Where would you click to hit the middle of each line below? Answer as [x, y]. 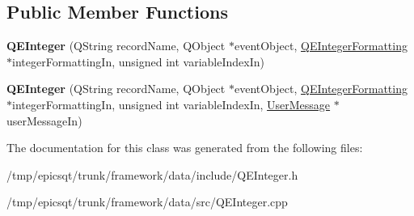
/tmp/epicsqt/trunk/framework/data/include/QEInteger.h [152, 174]
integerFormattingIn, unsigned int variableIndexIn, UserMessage [171, 104]
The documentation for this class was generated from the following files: [185, 148]
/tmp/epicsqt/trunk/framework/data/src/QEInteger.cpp [147, 202]
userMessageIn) [44, 120]
